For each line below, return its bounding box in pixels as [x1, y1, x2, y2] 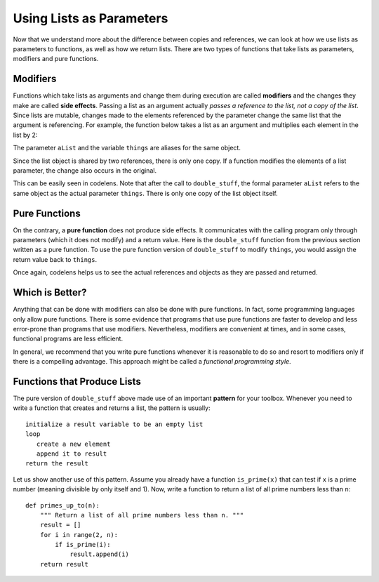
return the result [25, 460, 89, 468]
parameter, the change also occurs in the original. [13, 166, 157, 175]
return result [39, 560, 89, 568]
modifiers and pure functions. [13, 55, 99, 63]
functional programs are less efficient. [13, 334, 123, 343]
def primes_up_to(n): [25, 501, 100, 509]
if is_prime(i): [55, 541, 111, 549]
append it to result [36, 449, 107, 458]
